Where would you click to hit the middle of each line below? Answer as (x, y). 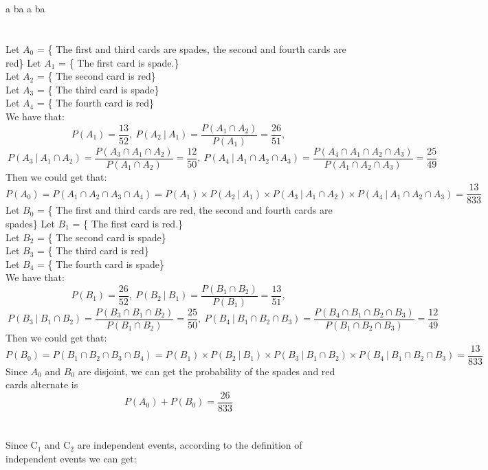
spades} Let (30, 223)
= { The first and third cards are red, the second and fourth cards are (185, 210)
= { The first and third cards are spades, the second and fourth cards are (191, 48)
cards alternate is (42, 384)
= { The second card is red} (96, 76)
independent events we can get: (71, 458)
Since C (22, 445)
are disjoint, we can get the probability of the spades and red (207, 371)
